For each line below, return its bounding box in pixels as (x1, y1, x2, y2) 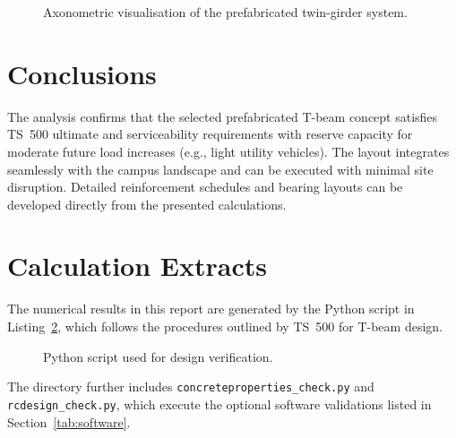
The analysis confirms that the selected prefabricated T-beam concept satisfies (7, 107, 438, 125)
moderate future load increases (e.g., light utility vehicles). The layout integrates (7, 142, 450, 160)
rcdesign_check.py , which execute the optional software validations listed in (7, 394, 432, 413)
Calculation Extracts (7, 247, 267, 284)
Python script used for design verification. (43, 347, 273, 365)
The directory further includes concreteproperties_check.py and (7, 377, 374, 396)
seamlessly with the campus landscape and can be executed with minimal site (7, 159, 434, 178)
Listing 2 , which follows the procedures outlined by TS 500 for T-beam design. (7, 317, 443, 335)
